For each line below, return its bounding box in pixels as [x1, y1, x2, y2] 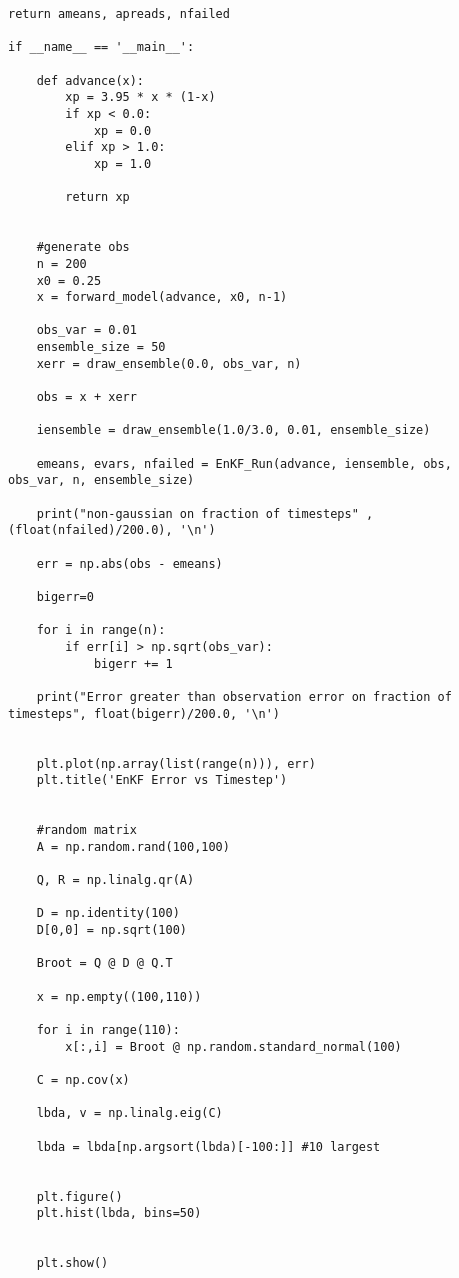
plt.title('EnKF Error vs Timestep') [36, 773, 288, 788]
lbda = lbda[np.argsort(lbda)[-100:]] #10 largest [36, 1139, 381, 1154]
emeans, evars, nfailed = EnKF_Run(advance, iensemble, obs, [36, 456, 452, 471]
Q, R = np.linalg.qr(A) [36, 873, 195, 888]
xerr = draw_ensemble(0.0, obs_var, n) [36, 356, 302, 371]
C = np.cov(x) [36, 1073, 130, 1087]
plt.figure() [36, 1189, 123, 1204]
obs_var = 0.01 [36, 323, 137, 338]
